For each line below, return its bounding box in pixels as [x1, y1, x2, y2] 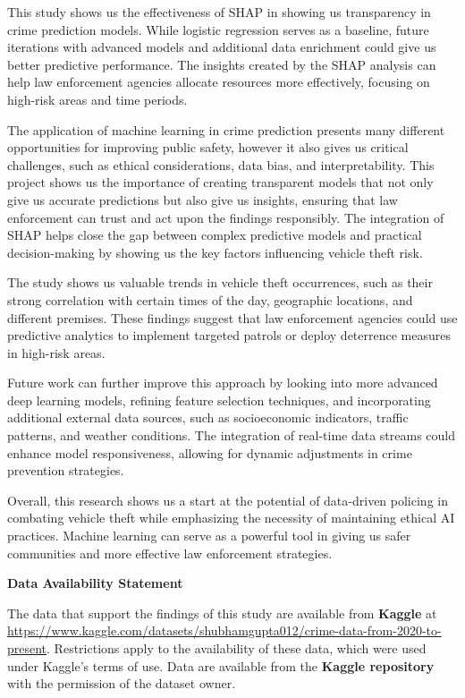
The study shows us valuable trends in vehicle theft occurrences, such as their [7, 273, 433, 292]
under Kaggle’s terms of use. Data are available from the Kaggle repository [7, 656, 435, 675]
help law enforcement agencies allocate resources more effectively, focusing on [7, 72, 430, 91]
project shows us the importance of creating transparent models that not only [7, 173, 434, 192]
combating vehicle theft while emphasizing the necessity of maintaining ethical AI [7, 508, 455, 527]
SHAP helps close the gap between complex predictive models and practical [7, 226, 422, 244]
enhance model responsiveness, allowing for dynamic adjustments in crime [7, 443, 412, 462]
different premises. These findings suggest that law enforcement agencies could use [7, 308, 458, 327]
